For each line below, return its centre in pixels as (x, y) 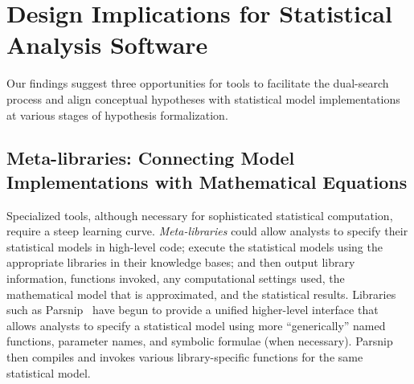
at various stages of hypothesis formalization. (117, 114)
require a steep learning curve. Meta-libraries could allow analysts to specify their (207, 231)
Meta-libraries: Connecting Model (151, 158)
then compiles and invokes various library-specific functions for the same (185, 357)
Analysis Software (107, 45)
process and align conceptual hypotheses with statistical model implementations (203, 98)
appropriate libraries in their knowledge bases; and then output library (181, 262)
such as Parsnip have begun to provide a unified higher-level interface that (193, 310)
